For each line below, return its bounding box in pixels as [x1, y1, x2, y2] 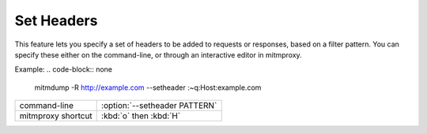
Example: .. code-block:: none [14, 65, 112, 74]
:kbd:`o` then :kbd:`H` [101, 110, 181, 121]
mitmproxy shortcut [19, 110, 93, 121]
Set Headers [14, 12, 98, 29]
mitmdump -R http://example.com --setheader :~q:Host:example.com [34, 83, 262, 92]
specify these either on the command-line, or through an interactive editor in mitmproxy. [14, 50, 302, 59]
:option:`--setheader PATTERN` [101, 100, 217, 111]
